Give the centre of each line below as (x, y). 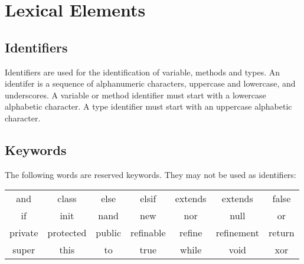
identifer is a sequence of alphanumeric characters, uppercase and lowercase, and (150, 83)
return (282, 233)
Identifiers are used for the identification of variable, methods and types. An (142, 72)
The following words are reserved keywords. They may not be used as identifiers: (151, 174)
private (24, 233)
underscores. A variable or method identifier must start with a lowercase (135, 95)
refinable (148, 233)
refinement (238, 233)
